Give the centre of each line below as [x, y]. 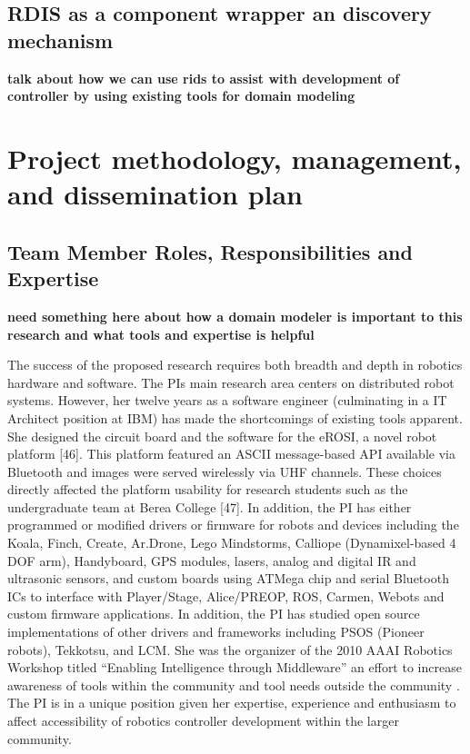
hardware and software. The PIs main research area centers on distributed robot [231, 382]
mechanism [60, 40]
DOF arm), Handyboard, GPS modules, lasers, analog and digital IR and [212, 560]
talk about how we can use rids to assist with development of [204, 78]
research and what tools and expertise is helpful [161, 334]
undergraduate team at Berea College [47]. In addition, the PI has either [210, 506]
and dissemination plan [155, 194]
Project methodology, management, [235, 158]
